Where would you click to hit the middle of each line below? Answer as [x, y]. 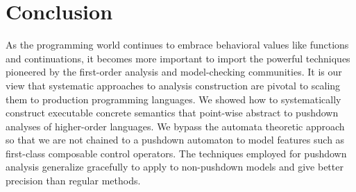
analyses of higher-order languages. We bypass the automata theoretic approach [175, 126]
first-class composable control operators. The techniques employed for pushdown [176, 153]
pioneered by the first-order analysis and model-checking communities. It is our [174, 72]
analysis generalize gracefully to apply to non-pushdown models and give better [175, 167]
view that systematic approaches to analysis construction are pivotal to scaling [173, 85]
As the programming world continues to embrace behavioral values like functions [177, 45]
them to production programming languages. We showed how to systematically [173, 99]
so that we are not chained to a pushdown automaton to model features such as [175, 140]
